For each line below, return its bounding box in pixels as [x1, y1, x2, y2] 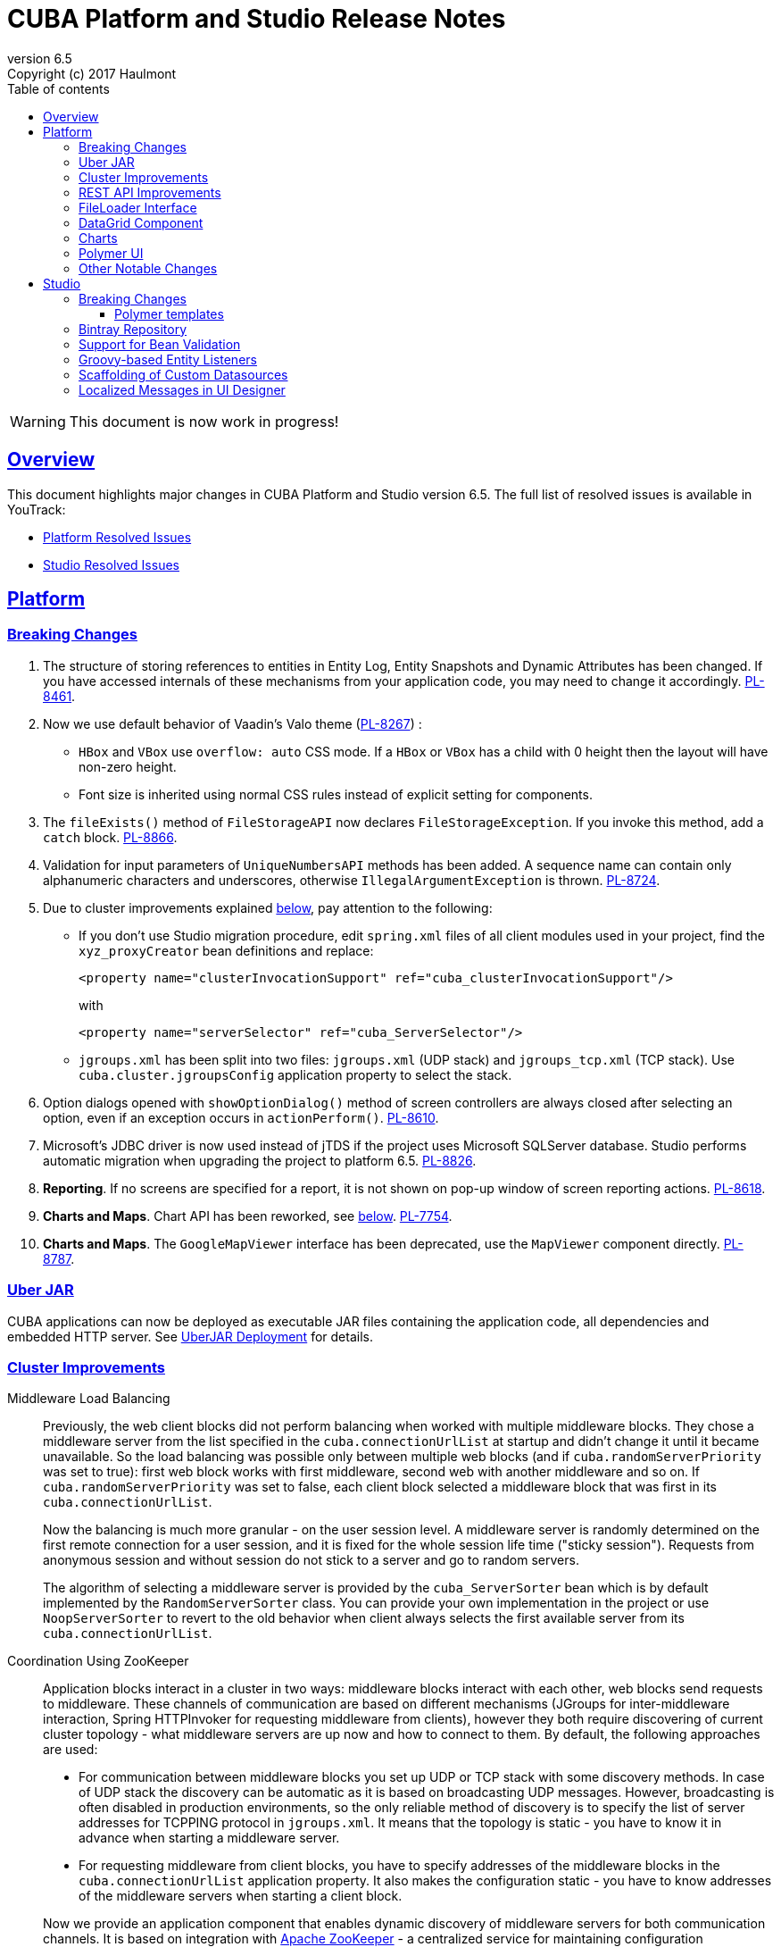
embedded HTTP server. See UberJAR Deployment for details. [7, 1328, 373, 1344]
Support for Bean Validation [79, 336, 241, 352]
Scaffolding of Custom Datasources [79, 366, 288, 382]
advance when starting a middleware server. [79, 1830, 340, 1846]
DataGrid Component [79, 214, 204, 230]
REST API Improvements [79, 184, 221, 200]
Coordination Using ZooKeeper [7, 1653, 189, 1669]
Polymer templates [114, 305, 224, 322]
